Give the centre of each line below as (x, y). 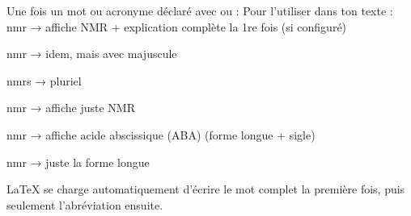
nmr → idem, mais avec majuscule (92, 54)
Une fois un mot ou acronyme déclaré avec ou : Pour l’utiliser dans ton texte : (200, 10)
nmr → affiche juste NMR (71, 108)
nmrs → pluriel (44, 80)
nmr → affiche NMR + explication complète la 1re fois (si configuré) (177, 26)
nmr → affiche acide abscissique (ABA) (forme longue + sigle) (161, 134)
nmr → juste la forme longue (78, 162)
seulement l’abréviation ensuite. (85, 204)
